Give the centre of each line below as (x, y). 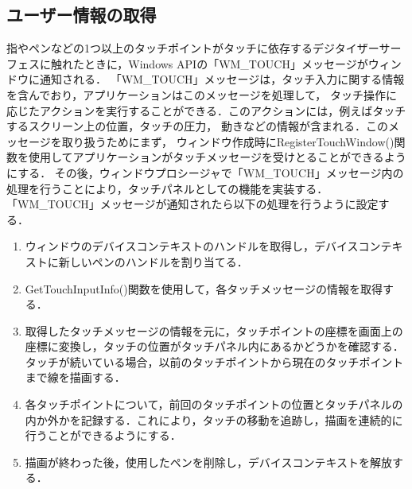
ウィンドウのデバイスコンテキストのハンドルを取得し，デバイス (192, 246)
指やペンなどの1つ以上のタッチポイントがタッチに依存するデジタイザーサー (204, 48)
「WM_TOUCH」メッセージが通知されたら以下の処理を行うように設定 (192, 204)
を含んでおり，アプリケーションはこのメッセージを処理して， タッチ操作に (202, 94)
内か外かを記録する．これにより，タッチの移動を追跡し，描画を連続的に (214, 419)
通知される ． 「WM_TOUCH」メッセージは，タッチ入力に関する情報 (222, 79)
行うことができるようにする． (103, 435)
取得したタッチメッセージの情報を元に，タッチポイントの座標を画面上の (214, 330)
